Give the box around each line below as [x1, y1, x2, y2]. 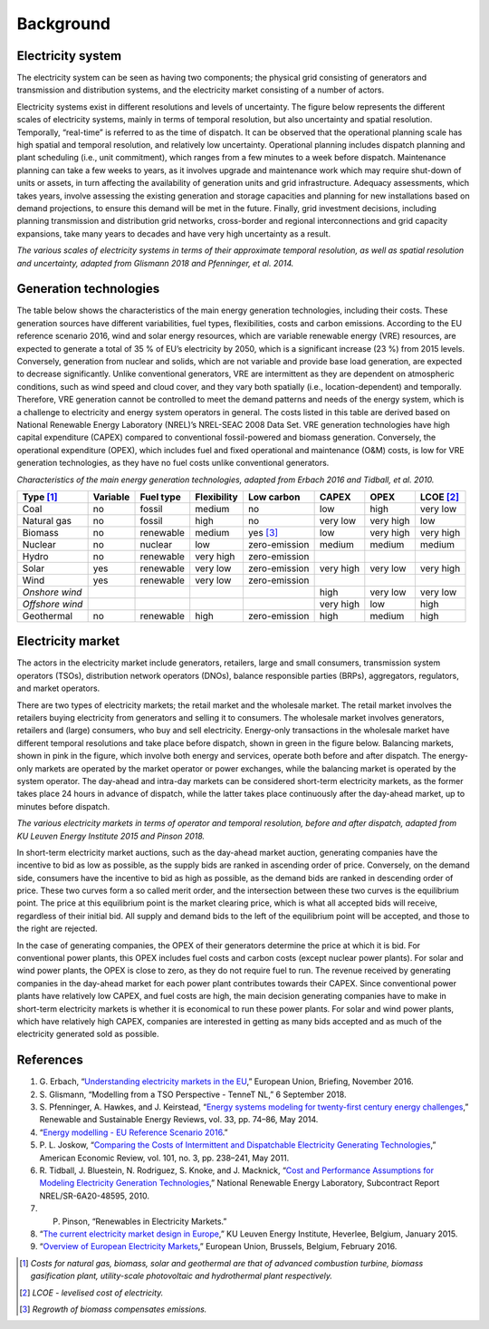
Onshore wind [22, 586, 82, 598]
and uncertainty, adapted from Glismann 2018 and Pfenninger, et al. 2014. [16, 257, 294, 268]
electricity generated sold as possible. [16, 1029, 159, 1040]
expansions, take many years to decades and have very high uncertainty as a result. [16, 228, 331, 239]
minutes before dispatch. [16, 800, 110, 811]
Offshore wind [22, 597, 83, 610]
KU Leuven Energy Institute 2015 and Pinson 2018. [16, 830, 206, 841]
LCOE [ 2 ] [419, 490, 459, 503]
